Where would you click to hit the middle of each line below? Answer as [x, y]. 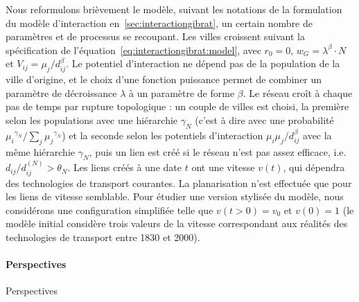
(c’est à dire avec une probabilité [264, 119]
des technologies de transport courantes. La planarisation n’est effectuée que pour [179, 183]
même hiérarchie [41, 151]
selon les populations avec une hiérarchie [92, 119]
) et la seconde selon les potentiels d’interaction [163, 135]
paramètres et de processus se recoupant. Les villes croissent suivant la [155, 36]
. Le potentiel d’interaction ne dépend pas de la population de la [203, 63]
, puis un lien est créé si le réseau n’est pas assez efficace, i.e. [218, 151]
